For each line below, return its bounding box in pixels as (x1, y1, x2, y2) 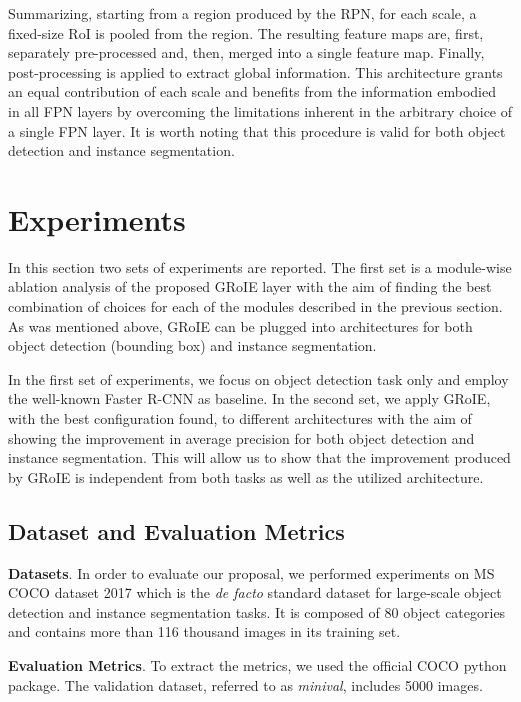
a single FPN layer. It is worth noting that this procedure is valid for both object (8, 120, 506, 141)
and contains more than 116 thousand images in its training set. (8, 621, 401, 642)
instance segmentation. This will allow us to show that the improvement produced (8, 447, 511, 468)
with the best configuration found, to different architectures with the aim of (8, 408, 472, 429)
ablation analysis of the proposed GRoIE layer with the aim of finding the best (8, 276, 492, 297)
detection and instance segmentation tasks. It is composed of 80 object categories (8, 601, 506, 622)
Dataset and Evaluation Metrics (8, 515, 345, 546)
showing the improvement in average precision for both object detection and (8, 427, 475, 448)
